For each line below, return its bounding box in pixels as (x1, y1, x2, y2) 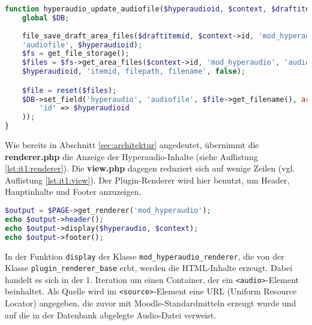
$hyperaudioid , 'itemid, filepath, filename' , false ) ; (22, 67, 245, 76)
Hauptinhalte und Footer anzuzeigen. (5, 185, 142, 198)
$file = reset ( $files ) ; (22, 86, 117, 95)
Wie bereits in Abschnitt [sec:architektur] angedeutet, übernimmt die (5, 139, 259, 151)
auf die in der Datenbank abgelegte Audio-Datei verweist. (5, 308, 217, 321)
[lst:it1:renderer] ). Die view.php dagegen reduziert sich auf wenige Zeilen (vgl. (5, 162, 295, 174)
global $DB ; (22, 13, 70, 22)
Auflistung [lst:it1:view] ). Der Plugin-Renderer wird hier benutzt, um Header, (5, 173, 290, 186)
